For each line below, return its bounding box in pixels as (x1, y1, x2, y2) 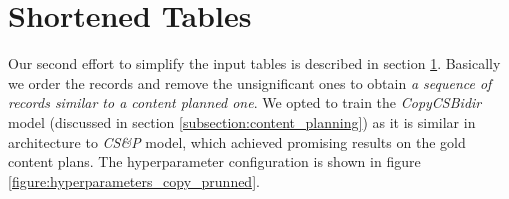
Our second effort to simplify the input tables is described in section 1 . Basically (8, 53, 501, 74)
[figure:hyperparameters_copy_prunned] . (8, 170, 260, 191)
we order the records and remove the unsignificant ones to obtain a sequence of (8, 72, 492, 93)
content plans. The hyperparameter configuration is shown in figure (8, 151, 421, 172)
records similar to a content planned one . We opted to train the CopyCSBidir (8, 92, 482, 113)
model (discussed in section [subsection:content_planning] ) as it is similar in (8, 111, 476, 132)
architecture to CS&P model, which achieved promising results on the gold (8, 131, 466, 152)
